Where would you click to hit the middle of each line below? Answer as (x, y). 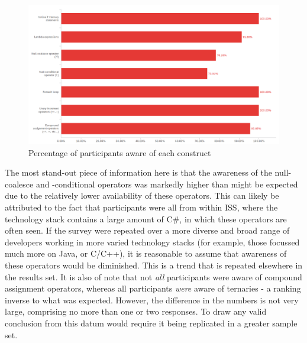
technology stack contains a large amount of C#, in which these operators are (146, 219)
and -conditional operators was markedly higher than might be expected (167, 184)
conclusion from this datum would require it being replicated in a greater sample (151, 323)
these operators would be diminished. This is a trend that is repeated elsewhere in (154, 265)
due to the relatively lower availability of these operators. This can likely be (142, 195)
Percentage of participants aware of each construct (120, 152)
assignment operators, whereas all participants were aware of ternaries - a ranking (153, 288)
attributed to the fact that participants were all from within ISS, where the (141, 207)
